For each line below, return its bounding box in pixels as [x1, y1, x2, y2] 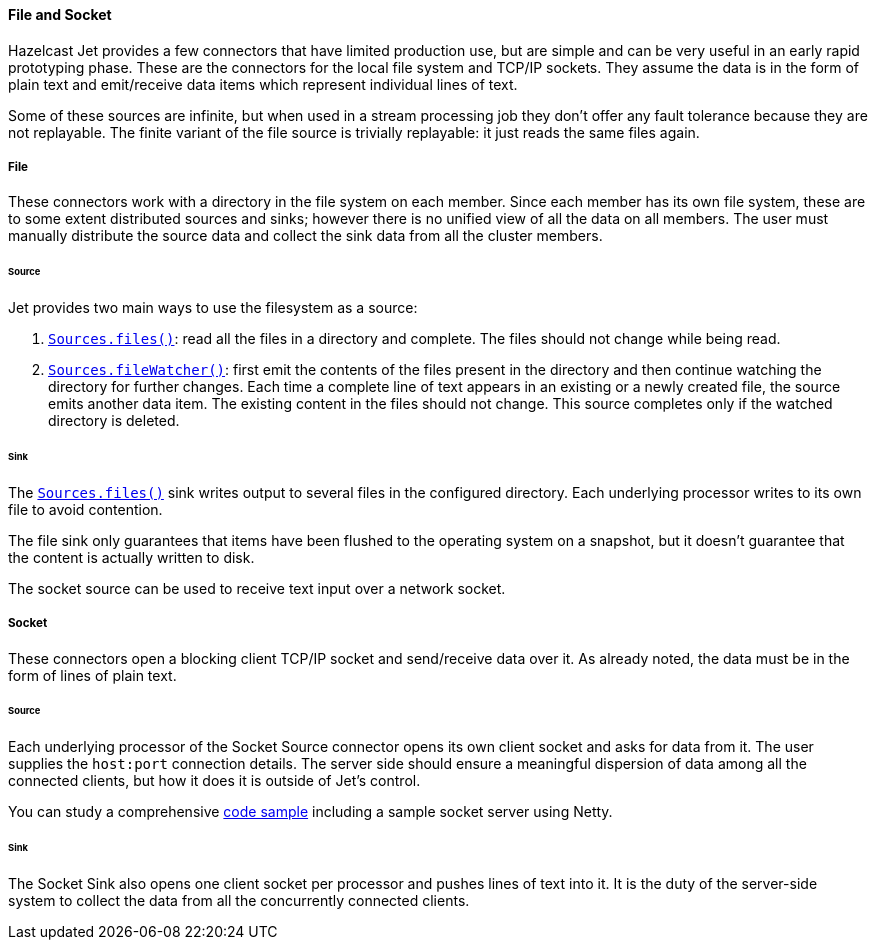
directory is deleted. [48, 412, 180, 430]
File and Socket [8, 6, 112, 23]
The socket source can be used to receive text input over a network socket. [8, 579, 506, 597]
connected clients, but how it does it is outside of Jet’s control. [8, 772, 421, 790]
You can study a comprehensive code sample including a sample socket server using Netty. [8, 803, 613, 821]
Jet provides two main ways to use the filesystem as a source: [8, 299, 418, 317]
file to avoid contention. [8, 500, 163, 518]
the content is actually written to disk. [8, 548, 255, 566]
